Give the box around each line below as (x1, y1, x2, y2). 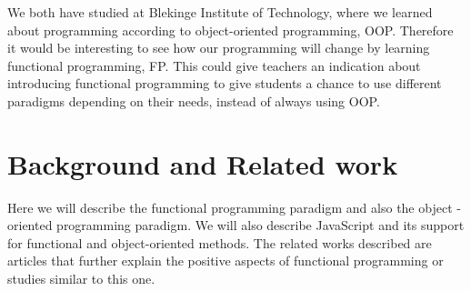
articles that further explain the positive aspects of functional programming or (7, 251, 444, 270)
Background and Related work (7, 145, 398, 182)
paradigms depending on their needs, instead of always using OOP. (7, 91, 380, 110)
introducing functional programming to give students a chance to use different (7, 74, 442, 93)
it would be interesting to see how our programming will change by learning (7, 38, 430, 57)
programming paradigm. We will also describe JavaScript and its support (56, 216, 465, 235)
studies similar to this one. (7, 269, 155, 288)
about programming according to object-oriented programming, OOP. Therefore (7, 20, 454, 39)
